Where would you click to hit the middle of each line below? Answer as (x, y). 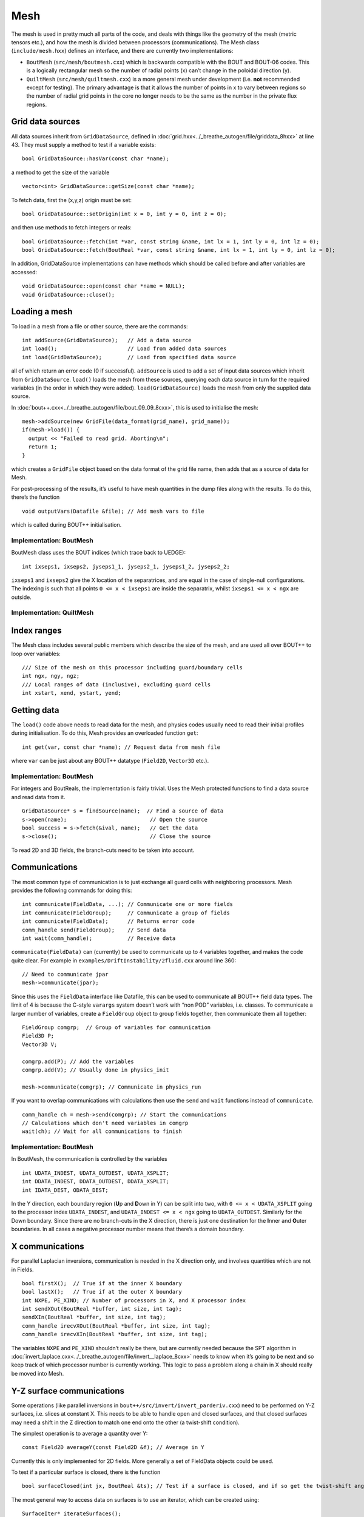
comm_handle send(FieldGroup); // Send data (94, 930)
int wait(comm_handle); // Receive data (99, 938)
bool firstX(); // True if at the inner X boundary (102, 1283)
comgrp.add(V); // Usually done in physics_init (96, 1070)
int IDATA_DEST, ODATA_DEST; (65, 1190)
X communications (48, 1247)
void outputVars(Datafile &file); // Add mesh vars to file (113, 511)
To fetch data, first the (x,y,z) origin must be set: (71, 200)
